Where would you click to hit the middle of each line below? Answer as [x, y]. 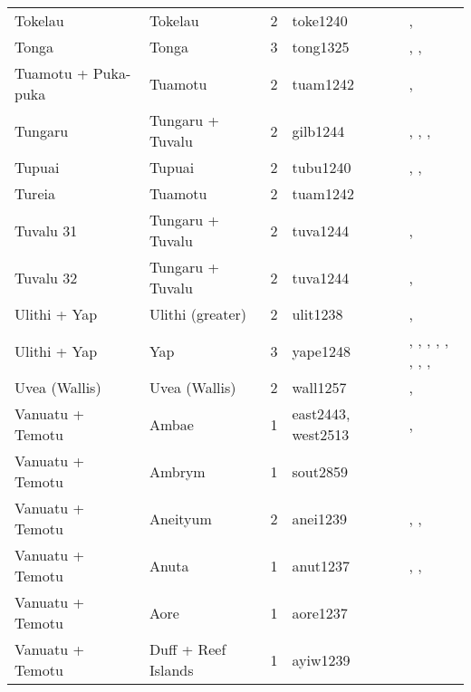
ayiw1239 [321, 659]
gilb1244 [318, 130]
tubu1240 [322, 167]
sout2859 [320, 471]
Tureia [35, 193]
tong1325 [321, 47]
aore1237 [320, 612]
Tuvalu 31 [46, 230]
